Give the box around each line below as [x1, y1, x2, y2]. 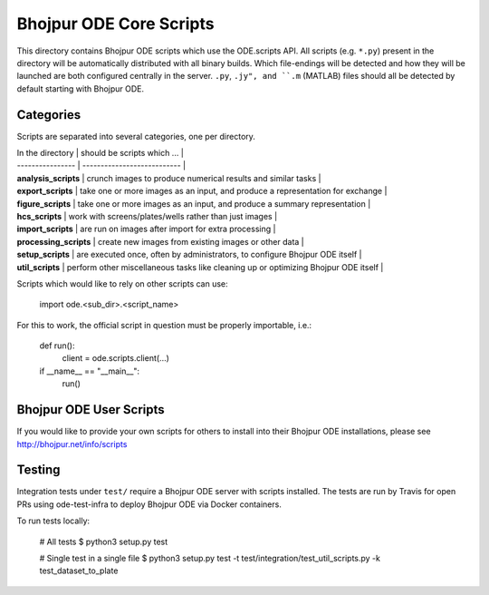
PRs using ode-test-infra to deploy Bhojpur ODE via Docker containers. [16, 499, 283, 510]
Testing [16, 463, 61, 478]
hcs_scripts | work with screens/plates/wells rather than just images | [16, 210, 278, 221]
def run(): [39, 340, 75, 351]
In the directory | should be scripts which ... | [16, 148, 185, 159]
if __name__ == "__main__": [39, 366, 140, 376]
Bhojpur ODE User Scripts [16, 402, 165, 417]
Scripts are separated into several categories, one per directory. [16, 131, 255, 141]
